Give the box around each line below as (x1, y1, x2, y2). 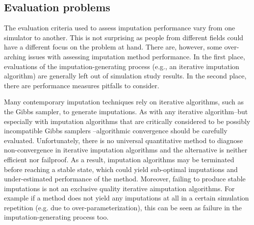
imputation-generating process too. (4, 212, 109, 222)
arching (4, 51, 26, 61)
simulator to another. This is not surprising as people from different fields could (4, 32, 244, 42)
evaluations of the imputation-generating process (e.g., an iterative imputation (4, 61, 239, 71)
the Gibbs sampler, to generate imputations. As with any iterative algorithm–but (4, 106, 248, 116)
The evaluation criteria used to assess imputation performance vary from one (4, 23, 235, 33)
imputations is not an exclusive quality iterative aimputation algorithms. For (4, 183, 235, 193)
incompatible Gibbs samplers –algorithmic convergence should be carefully (4, 125, 228, 136)
